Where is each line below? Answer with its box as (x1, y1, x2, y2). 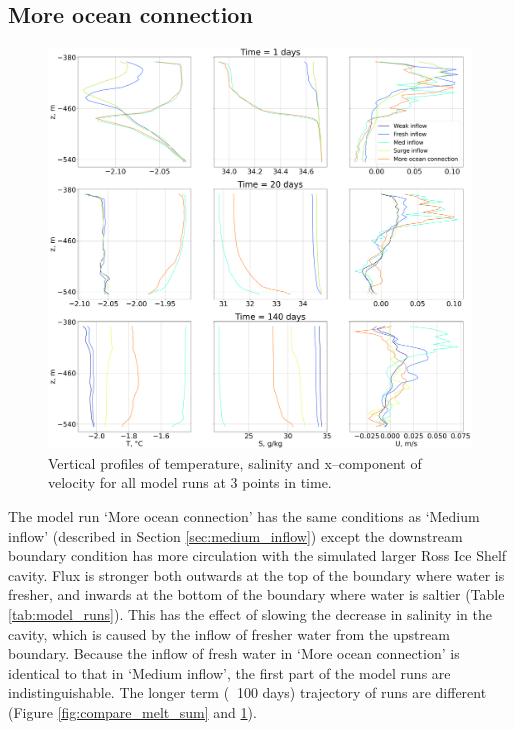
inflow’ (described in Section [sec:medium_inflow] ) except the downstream (8, 525, 463, 546)
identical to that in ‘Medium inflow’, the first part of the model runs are (8, 662, 451, 683)
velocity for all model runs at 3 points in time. (48, 472, 332, 493)
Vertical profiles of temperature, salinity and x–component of (48, 452, 422, 473)
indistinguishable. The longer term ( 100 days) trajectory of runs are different (8, 682, 487, 703)
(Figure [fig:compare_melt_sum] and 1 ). (8, 701, 257, 722)
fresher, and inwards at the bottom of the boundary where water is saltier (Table (8, 584, 505, 605)
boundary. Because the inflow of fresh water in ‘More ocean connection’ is (8, 643, 460, 664)
